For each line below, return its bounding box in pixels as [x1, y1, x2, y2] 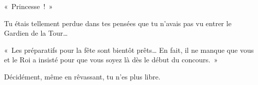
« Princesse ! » [4, 1, 53, 11]
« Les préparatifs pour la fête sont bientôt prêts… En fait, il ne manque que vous [4, 44, 254, 55]
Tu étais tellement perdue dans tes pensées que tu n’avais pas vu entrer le [4, 18, 232, 28]
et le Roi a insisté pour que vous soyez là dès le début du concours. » [4, 54, 218, 65]
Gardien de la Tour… [4, 28, 68, 38]
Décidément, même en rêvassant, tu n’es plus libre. [4, 71, 160, 81]
